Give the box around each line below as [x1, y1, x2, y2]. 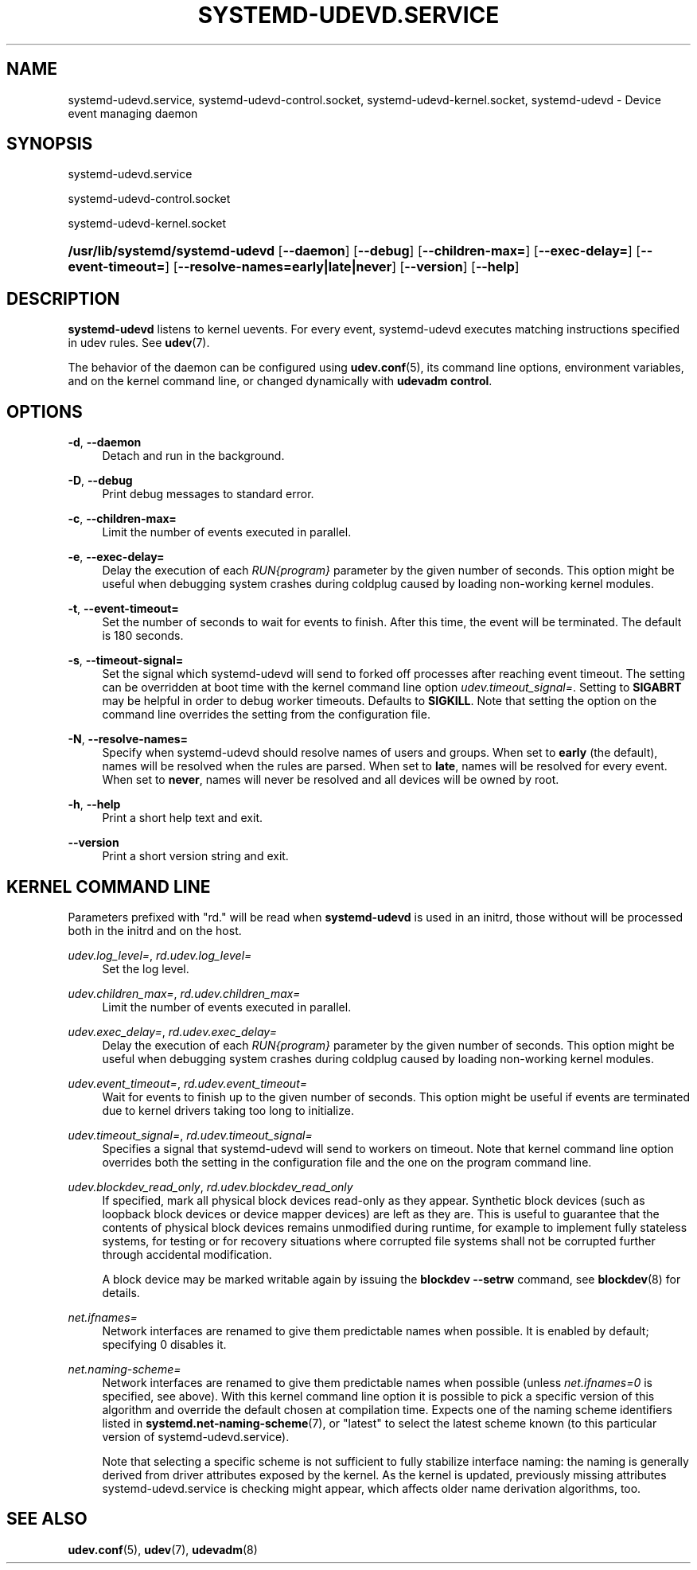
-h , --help [68, 797, 121, 812]
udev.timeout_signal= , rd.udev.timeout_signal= [68, 1128, 313, 1142]
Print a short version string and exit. [102, 849, 289, 863]
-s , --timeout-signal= [68, 653, 184, 668]
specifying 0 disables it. [102, 1337, 227, 1351]
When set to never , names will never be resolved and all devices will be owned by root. [102, 773, 559, 787]
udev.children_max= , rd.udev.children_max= [68, 986, 301, 1000]
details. [102, 1285, 140, 1299]
